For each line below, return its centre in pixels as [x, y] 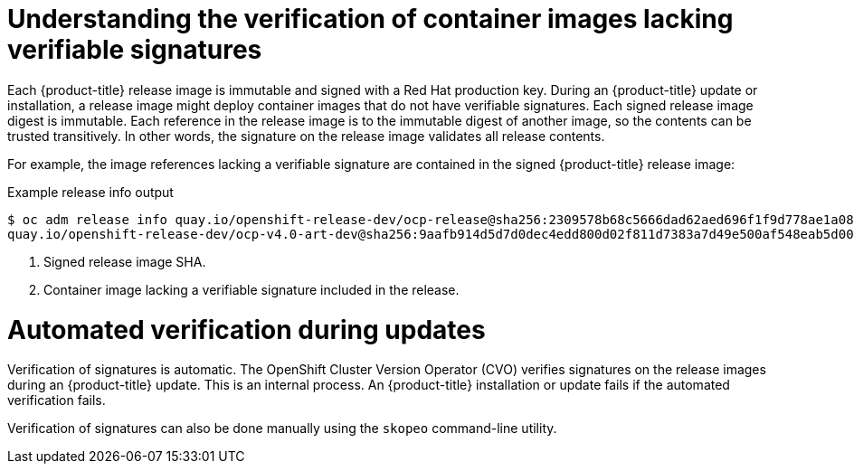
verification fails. [57, 400]
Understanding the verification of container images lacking [370, 19]
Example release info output [90, 192]
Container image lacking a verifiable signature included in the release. [251, 289]
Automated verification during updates [247, 330]
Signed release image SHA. [125, 261]
